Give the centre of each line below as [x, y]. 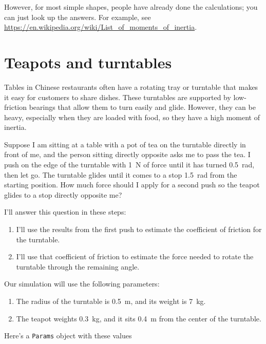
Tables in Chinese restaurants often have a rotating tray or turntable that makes [131, 87]
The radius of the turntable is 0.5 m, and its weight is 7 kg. [111, 301]
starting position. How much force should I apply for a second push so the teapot [132, 185]
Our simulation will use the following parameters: [82, 284]
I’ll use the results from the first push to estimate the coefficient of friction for [139, 229]
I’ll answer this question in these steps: [65, 212]
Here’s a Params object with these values [68, 336]
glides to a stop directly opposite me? [63, 194]
